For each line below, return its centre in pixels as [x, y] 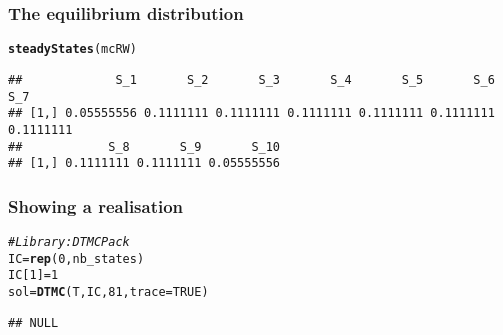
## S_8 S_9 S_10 [144, 146]
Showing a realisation [96, 205]
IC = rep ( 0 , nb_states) [76, 258]
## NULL [33, 322]
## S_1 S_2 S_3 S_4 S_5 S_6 [251, 79]
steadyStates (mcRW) [72, 49]
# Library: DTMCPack [69, 242]
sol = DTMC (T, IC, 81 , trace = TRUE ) [108, 292]
